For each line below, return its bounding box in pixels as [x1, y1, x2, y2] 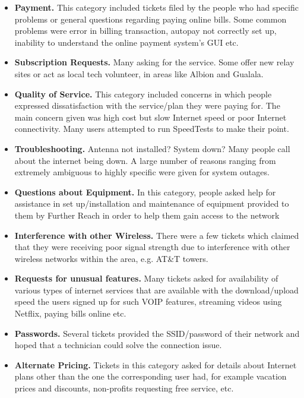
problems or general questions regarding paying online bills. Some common [14, 12, 287, 25]
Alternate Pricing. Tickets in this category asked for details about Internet [14, 358, 297, 371]
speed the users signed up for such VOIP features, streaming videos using [14, 295, 282, 308]
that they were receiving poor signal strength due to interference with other [14, 241, 290, 253]
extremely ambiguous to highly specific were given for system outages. [14, 166, 270, 178]
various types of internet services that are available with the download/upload [14, 283, 299, 296]
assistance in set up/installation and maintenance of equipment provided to [14, 197, 289, 210]
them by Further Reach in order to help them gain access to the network [14, 209, 280, 221]
